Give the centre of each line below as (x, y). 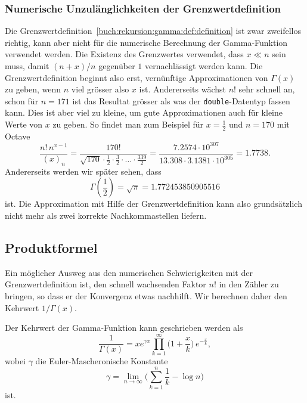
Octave (18, 136)
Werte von (24, 124)
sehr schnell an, (267, 89)
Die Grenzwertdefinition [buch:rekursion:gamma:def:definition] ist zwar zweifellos (153, 31)
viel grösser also (100, 89)
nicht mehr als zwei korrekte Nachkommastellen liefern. (106, 215)
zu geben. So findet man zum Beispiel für (128, 124)
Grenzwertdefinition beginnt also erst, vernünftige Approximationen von (137, 77)
